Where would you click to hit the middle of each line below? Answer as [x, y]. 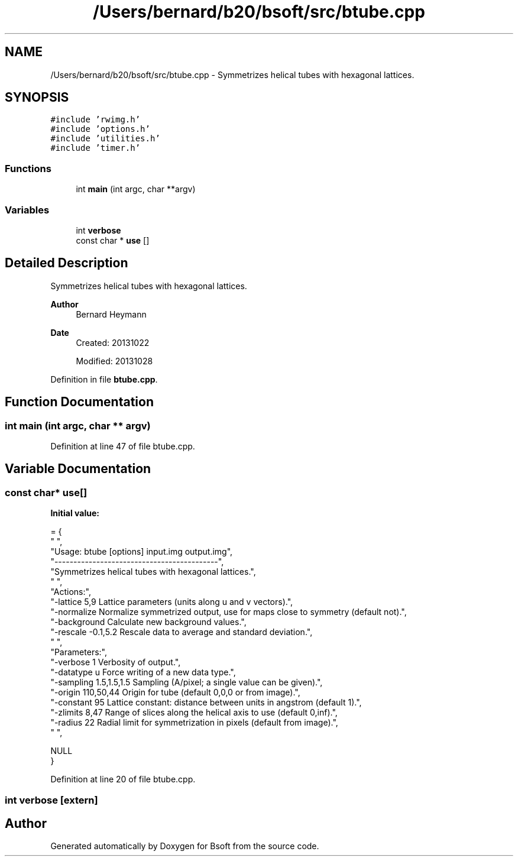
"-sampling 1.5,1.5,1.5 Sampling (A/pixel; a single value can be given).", [187, 682]
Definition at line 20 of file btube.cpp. [123, 779]
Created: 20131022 [113, 342]
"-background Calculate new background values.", [148, 622]
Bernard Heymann [111, 314]
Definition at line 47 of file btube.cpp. [123, 446]
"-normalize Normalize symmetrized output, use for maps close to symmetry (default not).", [229, 612]
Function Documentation [79, 402]
